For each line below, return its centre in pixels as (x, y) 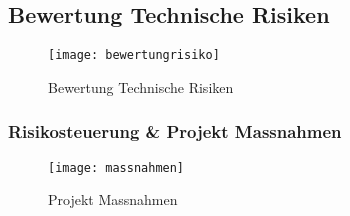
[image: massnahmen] (116, 167)
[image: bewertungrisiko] (134, 55)
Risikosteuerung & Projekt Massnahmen (175, 131)
